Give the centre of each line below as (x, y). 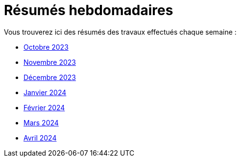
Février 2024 (44, 107)
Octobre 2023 (46, 47)
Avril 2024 (40, 138)
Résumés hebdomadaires (89, 10)
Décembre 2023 (50, 77)
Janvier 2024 (45, 92)
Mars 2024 (41, 122)
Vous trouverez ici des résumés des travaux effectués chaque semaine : (120, 32)
